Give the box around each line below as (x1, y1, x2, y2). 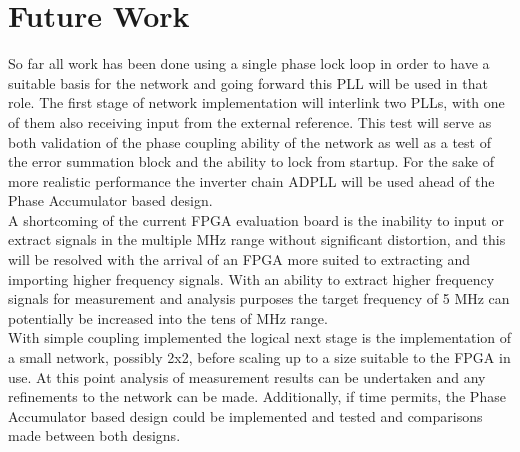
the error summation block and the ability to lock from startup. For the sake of (8, 151, 495, 172)
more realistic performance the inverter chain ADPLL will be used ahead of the (8, 170, 495, 191)
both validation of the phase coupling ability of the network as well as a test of (8, 131, 491, 152)
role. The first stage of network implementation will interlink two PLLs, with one (8, 92, 505, 113)
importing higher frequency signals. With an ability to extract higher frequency (8, 268, 495, 289)
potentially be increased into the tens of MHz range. (8, 307, 328, 328)
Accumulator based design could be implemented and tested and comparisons (8, 405, 483, 426)
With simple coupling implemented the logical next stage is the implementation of (8, 327, 512, 348)
